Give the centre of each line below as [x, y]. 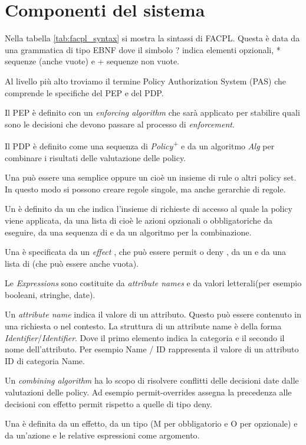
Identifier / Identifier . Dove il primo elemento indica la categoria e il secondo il [145, 337]
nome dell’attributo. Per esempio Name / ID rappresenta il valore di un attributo [152, 349]
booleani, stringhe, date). [50, 294]
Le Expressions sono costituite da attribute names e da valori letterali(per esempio [153, 283]
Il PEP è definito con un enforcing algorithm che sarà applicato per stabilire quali [152, 112]
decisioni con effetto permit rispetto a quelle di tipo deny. [108, 403]
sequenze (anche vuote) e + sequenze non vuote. [92, 61]
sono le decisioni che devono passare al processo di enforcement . [120, 124]
